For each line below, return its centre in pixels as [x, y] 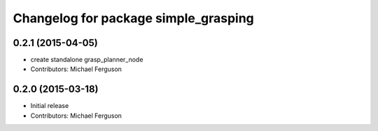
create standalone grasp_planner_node [87, 60]
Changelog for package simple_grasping [134, 18]
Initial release [50, 106]
